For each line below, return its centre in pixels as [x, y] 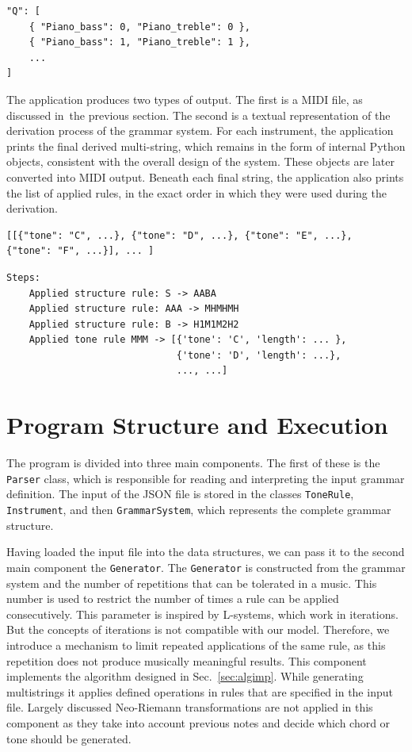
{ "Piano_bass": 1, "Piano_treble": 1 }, [139, 42]
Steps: [23, 277]
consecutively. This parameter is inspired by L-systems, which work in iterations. [202, 614]
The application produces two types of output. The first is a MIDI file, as [185, 99]
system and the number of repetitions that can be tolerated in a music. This [192, 583]
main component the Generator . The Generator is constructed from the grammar [206, 567]
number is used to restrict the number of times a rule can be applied [173, 599]
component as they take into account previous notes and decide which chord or [198, 722]
